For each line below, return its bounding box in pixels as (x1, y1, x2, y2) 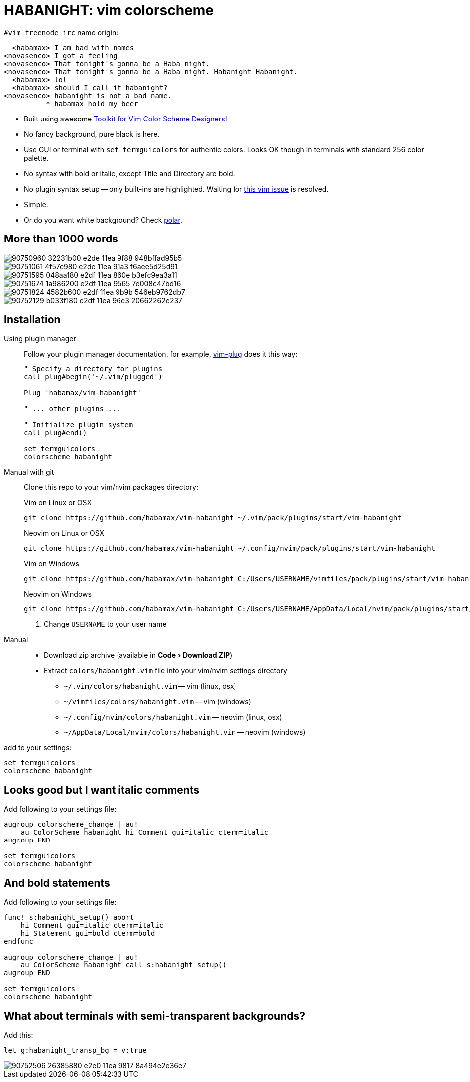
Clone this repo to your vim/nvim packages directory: (24, 483, 198, 492)
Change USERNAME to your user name (44, 620, 167, 629)
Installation (4, 313, 61, 326)
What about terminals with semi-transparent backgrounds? (4, 1009, 305, 1022)
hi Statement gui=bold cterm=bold (20, 929, 155, 938)
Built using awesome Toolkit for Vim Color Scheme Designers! (24, 114, 227, 123)
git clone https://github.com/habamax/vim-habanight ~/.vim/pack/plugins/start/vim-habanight (24, 514, 402, 522)
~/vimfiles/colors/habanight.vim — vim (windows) (64, 697, 251, 706)
